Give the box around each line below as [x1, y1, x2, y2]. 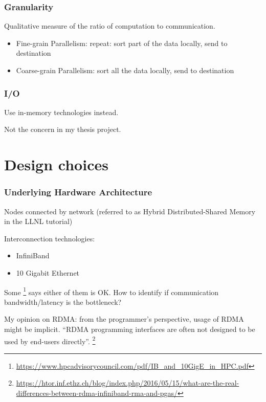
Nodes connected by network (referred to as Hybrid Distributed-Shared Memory [4, 206, 256, 216]
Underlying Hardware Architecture [4, 186, 152, 198]
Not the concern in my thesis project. [4, 124, 121, 135]
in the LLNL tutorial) [4, 216, 73, 227]
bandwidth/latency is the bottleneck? [4, 296, 122, 307]
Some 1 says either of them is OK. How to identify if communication [4, 285, 219, 297]
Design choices [4, 154, 108, 175]
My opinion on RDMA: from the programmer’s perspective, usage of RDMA [4, 314, 244, 324]
